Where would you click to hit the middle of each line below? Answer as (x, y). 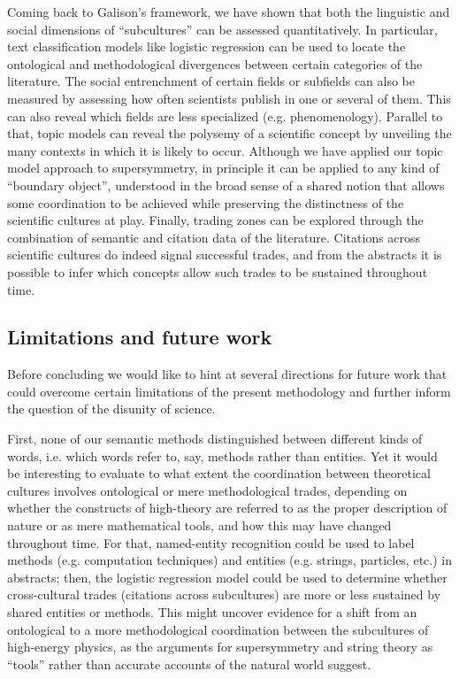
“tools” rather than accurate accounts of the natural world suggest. (189, 664)
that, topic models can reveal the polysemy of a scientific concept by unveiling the (229, 133)
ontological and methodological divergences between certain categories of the (215, 63)
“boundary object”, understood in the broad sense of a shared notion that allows (226, 185)
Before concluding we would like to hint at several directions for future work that (227, 374)
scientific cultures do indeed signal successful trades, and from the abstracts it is (225, 255)
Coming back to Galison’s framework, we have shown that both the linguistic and (229, 12)
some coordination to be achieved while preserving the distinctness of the (206, 202)
